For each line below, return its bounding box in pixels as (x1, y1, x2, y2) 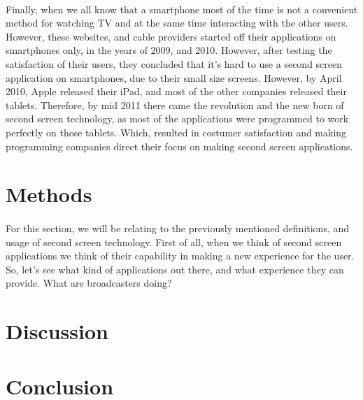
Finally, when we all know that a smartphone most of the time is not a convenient (6, 1, 358, 16)
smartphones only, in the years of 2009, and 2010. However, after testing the (6, 43, 332, 57)
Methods (6, 180, 92, 208)
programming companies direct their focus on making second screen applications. (6, 138, 353, 153)
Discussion (6, 317, 108, 345)
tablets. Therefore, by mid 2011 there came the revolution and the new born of (6, 97, 344, 112)
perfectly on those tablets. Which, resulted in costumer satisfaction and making (6, 124, 347, 139)
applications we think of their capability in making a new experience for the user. (6, 248, 355, 263)
